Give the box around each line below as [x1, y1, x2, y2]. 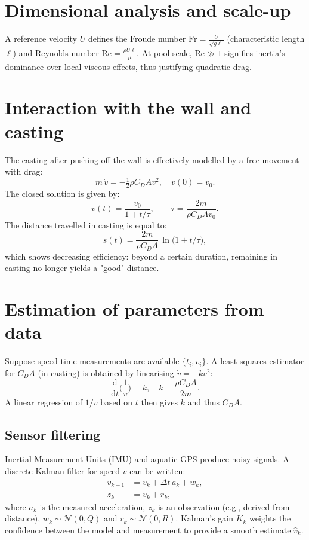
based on [100, 395, 133, 408]
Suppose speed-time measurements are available [5, 355, 180, 367]
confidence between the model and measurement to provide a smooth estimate [5, 523, 291, 536]
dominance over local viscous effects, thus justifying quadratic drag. [5, 60, 252, 72]
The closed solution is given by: [5, 187, 120, 200]
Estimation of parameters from [5, 297, 264, 321]
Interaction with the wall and [5, 95, 252, 120]
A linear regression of [5, 395, 83, 408]
